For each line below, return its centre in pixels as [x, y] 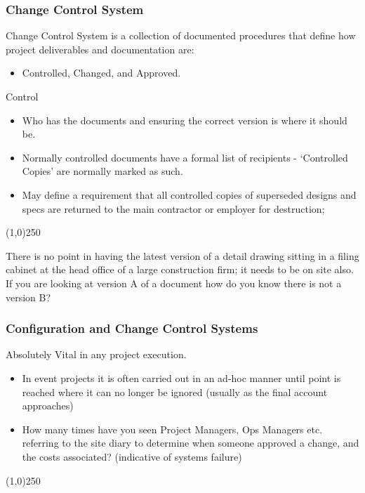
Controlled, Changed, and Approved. [101, 73]
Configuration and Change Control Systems [132, 328]
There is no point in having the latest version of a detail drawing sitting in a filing [182, 255]
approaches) [48, 406]
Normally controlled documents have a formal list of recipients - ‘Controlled [185, 157]
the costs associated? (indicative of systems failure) [132, 456]
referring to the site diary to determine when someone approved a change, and [191, 443]
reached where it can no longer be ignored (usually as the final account [175, 392]
